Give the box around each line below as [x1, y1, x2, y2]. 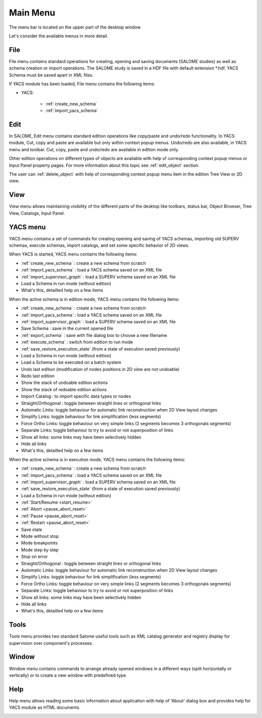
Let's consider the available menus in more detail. [9, 33, 109, 39]
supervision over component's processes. [9, 640, 93, 646]
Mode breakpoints [21, 540, 58, 546]
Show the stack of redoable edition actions [21, 386, 107, 392]
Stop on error [21, 554, 48, 559]
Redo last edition [21, 373, 55, 379]
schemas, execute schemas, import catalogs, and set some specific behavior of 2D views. [9, 242, 190, 248]
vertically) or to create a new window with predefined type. [9, 672, 127, 678]
